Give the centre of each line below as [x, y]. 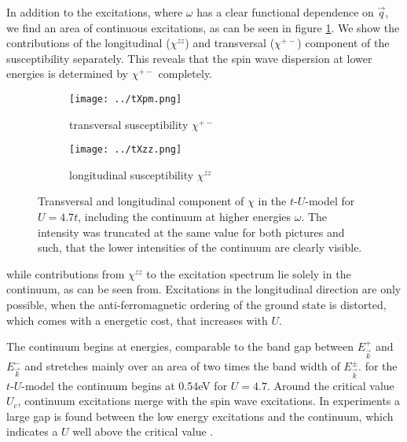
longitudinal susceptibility [132, 174]
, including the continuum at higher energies [185, 217]
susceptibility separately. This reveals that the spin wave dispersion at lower [189, 58]
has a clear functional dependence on [285, 12]
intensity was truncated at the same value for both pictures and [191, 232]
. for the [378, 366]
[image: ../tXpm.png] [126, 99]
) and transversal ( [230, 43]
